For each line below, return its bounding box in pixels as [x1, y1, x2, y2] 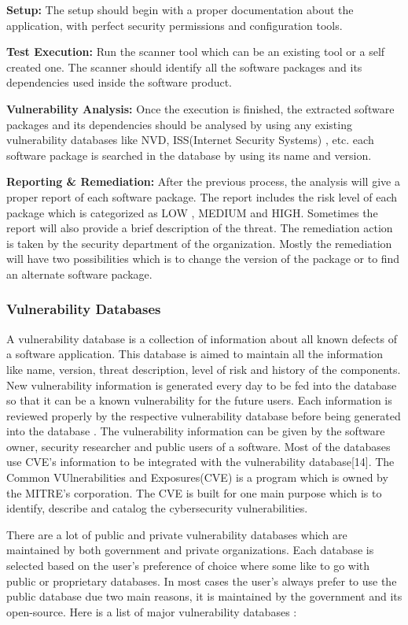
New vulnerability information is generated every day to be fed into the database [6, 376, 397, 393]
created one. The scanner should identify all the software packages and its [6, 58, 362, 75]
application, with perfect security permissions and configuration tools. [6, 17, 343, 33]
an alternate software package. [6, 265, 153, 282]
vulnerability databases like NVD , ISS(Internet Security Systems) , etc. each [6, 131, 374, 148]
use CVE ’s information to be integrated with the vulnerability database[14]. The [6, 453, 395, 470]
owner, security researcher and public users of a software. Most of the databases [6, 438, 391, 454]
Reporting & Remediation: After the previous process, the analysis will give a [6, 173, 400, 190]
